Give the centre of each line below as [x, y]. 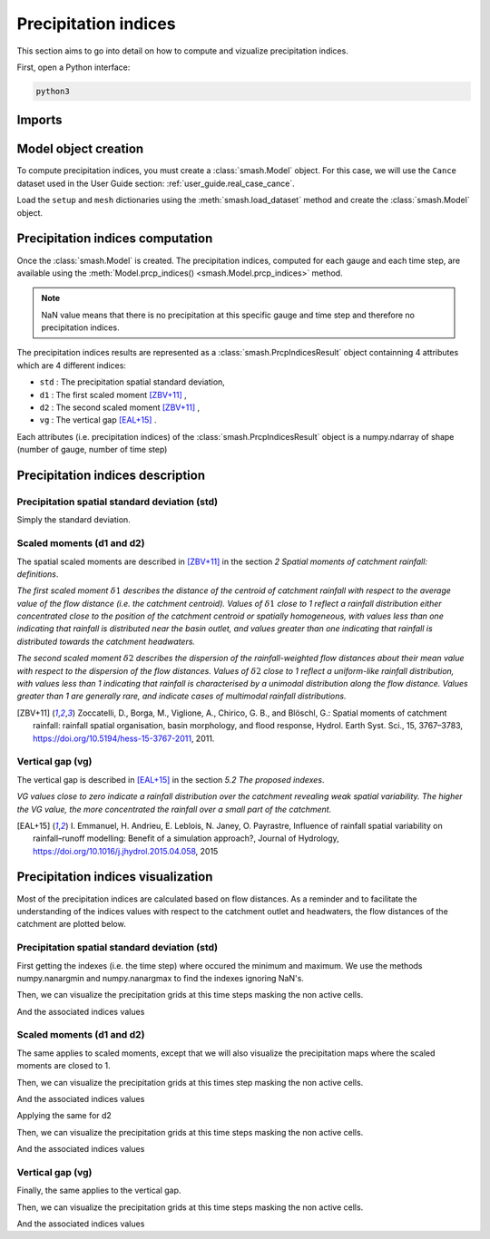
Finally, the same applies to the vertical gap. [99, 1190]
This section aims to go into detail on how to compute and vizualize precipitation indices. [182, 51]
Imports [39, 120]
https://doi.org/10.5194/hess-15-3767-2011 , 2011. [124, 738]
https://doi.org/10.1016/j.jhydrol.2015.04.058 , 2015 [126, 851]
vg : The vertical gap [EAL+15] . [98, 420]
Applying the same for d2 [64, 1116]
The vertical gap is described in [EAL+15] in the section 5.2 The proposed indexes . [171, 779]
